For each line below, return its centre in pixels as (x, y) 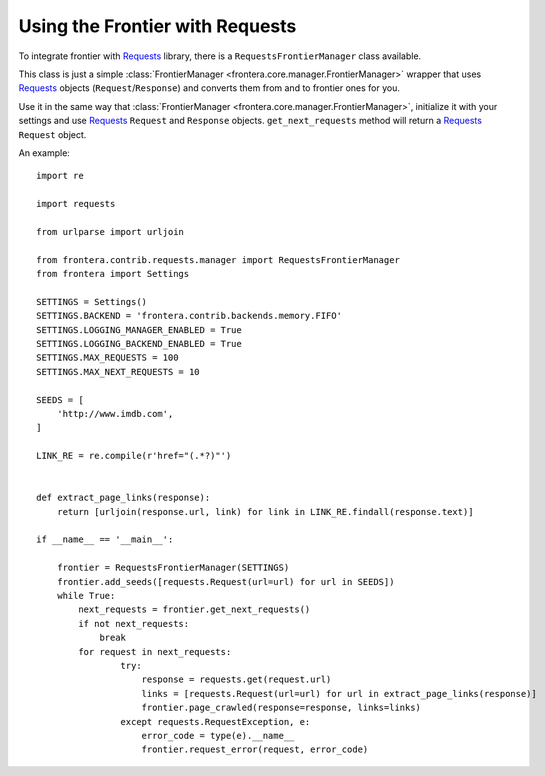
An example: (44, 152)
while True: (86, 595)
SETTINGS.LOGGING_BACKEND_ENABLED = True (139, 343)
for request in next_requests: (155, 651)
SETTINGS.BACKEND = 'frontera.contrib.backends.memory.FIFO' (189, 316)
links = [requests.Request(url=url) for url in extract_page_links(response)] (339, 693)
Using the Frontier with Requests (157, 26)
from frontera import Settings (113, 274)
